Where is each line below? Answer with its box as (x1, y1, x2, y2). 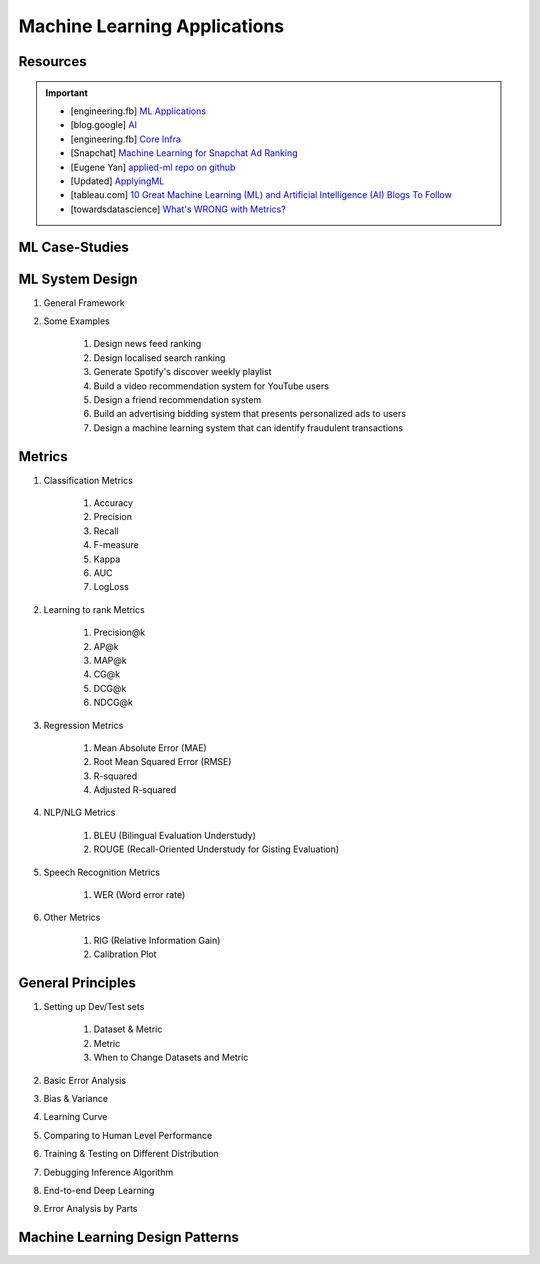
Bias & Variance (43, 1093, 109, 1105)
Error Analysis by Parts (43, 1203, 139, 1215)
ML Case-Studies (18, 238, 129, 255)
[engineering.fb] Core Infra (70, 133, 182, 145)
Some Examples (43, 315, 110, 327)
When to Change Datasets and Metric (93, 1051, 249, 1064)
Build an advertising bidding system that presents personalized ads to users (93, 408, 407, 420)
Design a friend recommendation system (93, 393, 262, 405)
